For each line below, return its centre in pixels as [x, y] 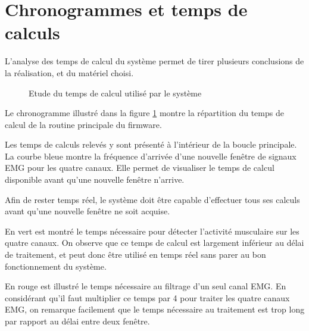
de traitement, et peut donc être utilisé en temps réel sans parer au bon [135, 255]
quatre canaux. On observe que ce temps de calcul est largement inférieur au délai [154, 243]
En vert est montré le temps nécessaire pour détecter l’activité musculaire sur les [152, 231]
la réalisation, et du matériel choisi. [69, 72]
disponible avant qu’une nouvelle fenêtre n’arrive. [95, 179]
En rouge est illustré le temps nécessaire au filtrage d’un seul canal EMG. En [146, 286]
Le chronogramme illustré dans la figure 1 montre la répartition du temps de [144, 113]
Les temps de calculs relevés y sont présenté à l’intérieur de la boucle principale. [151, 144]
